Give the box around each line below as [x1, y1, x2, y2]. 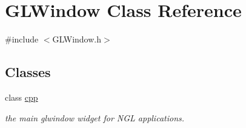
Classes [5, 62, 51, 81]
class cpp [5, 90, 38, 103]
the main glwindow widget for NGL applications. [5, 111, 185, 124]
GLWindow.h [52, 33, 101, 45]
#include [5, 33, 39, 45]
